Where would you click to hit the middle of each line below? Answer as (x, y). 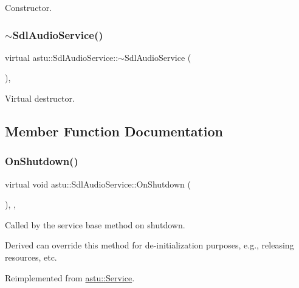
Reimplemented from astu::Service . (70, 277)
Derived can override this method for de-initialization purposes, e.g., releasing (149, 245)
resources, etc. (31, 257)
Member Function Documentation (114, 131)
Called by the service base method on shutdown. (95, 224)
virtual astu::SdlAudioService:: (62, 57)
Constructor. (29, 7)
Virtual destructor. (40, 98)
